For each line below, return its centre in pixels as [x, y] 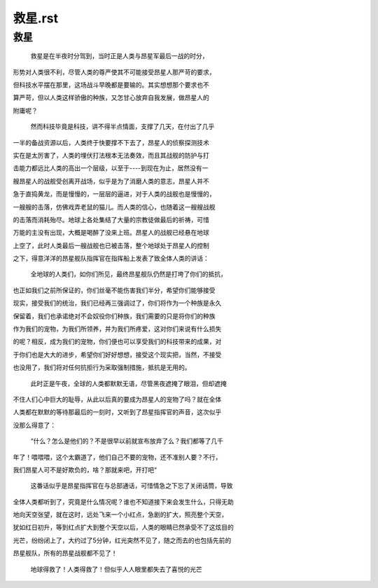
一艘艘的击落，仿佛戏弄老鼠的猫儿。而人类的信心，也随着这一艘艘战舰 [114, 207]
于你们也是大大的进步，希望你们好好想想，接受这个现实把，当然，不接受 [117, 355]
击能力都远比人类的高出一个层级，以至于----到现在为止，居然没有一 [111, 168]
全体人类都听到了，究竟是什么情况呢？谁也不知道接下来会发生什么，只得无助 [123, 502]
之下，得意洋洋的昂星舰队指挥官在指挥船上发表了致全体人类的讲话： [111, 259]
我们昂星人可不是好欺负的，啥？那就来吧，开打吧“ [85, 470]
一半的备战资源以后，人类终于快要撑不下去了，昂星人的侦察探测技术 [111, 142]
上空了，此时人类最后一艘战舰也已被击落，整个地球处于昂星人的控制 [111, 245]
